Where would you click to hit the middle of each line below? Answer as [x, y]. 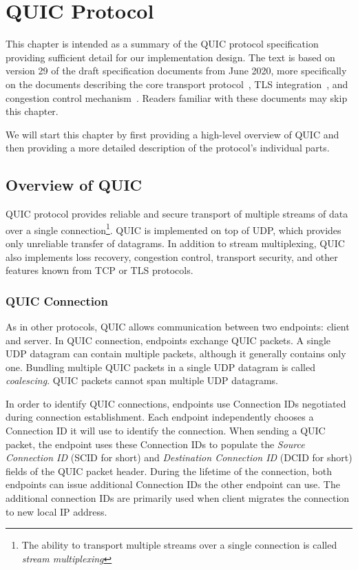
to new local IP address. [56, 511]
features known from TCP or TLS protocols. [99, 270]
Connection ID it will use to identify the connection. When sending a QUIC [166, 431]
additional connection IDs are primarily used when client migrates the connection [178, 498]
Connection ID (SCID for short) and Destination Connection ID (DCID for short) [179, 457]
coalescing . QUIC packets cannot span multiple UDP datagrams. [142, 380]
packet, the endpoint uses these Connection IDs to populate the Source [155, 444]
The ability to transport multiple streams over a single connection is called [179, 545]
